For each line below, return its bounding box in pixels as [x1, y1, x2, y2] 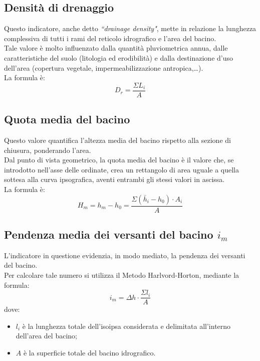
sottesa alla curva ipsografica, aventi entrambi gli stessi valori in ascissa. [4, 174, 225, 185]
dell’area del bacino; [16, 330, 77, 341]
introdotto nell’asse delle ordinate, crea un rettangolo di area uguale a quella [4, 164, 239, 174]
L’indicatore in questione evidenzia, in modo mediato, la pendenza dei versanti [4, 250, 245, 260]
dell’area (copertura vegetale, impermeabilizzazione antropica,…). [4, 62, 203, 73]
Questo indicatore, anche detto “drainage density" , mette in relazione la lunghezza [4, 23, 256, 34]
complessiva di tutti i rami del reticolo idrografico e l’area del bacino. [4, 33, 216, 43]
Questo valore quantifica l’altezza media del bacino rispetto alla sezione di [4, 135, 231, 145]
